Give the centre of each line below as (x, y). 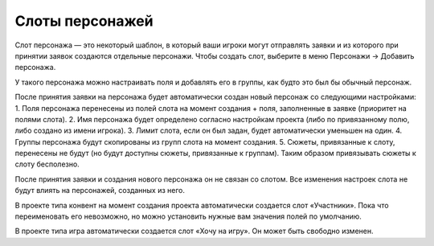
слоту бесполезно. (47, 164)
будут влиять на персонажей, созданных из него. (100, 191)
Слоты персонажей (84, 21)
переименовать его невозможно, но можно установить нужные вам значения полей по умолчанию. (188, 216)
